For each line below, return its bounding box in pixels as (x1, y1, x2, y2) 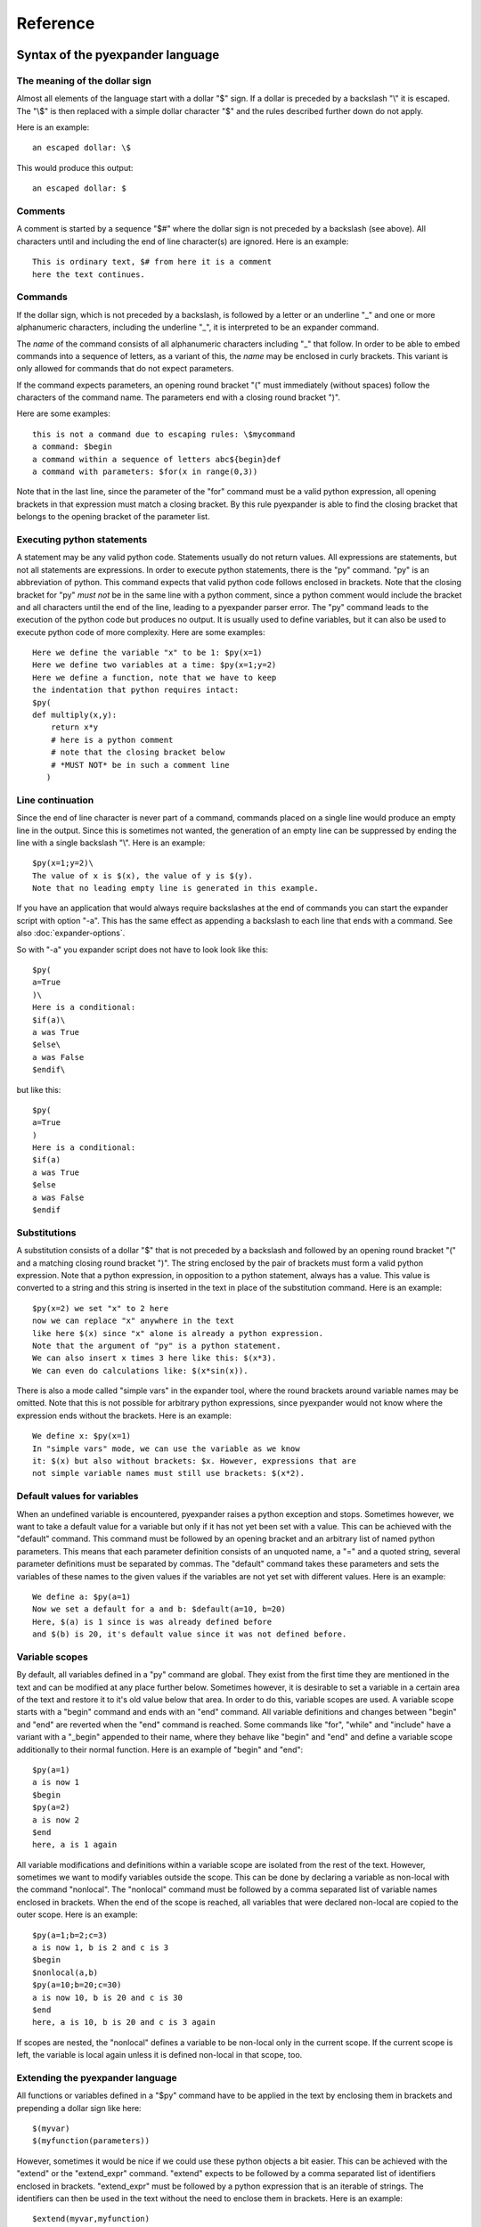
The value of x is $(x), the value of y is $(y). (32, 870, 254, 881)
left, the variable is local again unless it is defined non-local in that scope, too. (16, 2050, 303, 2060)
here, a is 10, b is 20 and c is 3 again (32, 2018, 216, 2027)
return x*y (50, 722, 99, 732)
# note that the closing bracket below (50, 747, 225, 757)
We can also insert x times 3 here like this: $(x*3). (32, 1353, 277, 1363)
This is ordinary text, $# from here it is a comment (32, 257, 272, 267)
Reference (16, 13, 95, 33)
